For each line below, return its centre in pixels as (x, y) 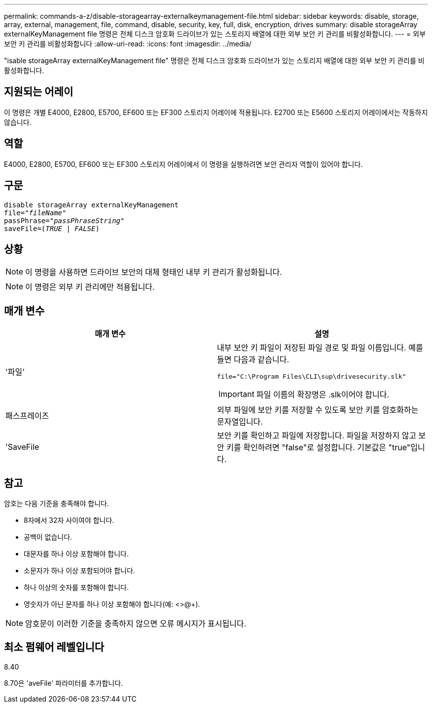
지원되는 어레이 (39, 92)
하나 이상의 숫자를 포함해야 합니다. (76, 588)
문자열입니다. (240, 422)
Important (236, 394)
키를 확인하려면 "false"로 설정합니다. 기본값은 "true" (319, 448)
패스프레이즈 (27, 416)
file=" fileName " (35, 213)
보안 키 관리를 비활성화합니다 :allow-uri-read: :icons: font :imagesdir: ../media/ (128, 44)
